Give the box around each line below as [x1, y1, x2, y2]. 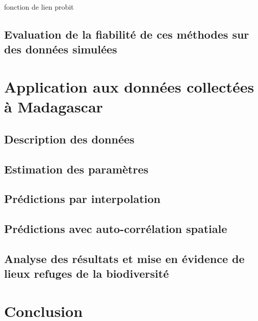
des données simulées [4, 41, 117, 57]
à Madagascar [4, 96, 103, 117]
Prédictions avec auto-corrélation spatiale [4, 221, 227, 237]
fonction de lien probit [4, 2, 74, 12]
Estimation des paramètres [4, 161, 149, 177]
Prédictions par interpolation [4, 191, 161, 207]
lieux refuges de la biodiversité [4, 266, 169, 281]
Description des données [4, 131, 135, 147]
